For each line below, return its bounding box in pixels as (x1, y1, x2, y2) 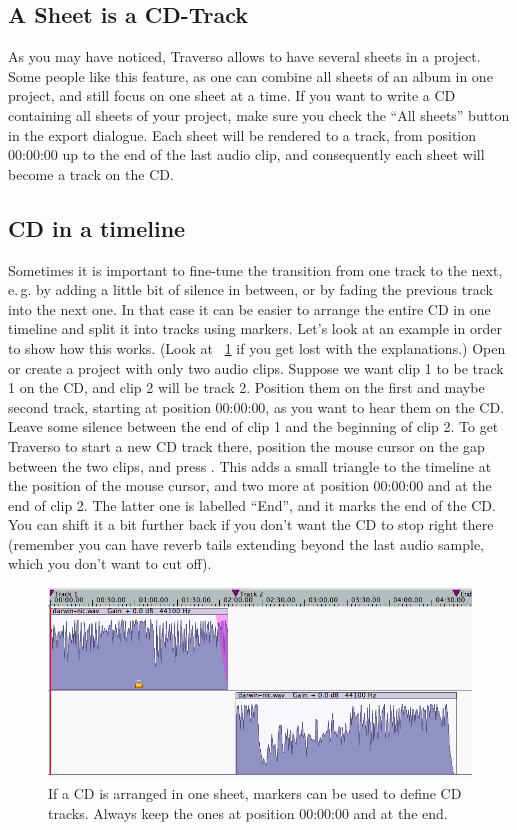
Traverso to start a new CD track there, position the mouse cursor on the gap (8, 435, 485, 456)
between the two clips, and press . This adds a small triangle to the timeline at (8, 455, 492, 476)
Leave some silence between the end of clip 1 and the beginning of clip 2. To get (8, 416, 499, 437)
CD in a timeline (8, 212, 186, 243)
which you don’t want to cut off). (8, 553, 212, 574)
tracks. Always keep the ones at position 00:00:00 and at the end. (48, 803, 448, 824)
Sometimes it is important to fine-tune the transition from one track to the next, (8, 259, 503, 280)
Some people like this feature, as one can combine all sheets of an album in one (8, 65, 493, 86)
